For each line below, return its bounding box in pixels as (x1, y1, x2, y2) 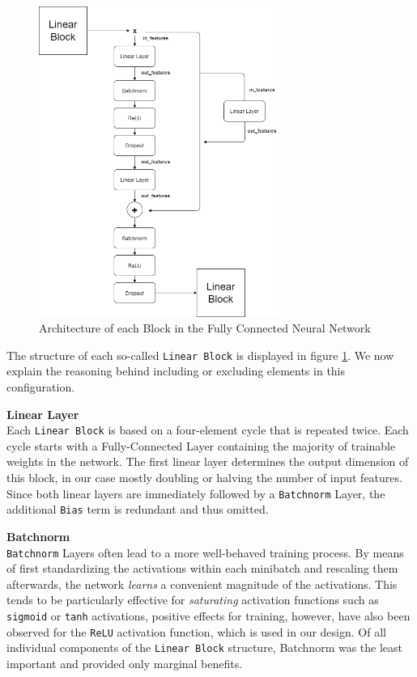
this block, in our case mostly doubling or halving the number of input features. (6, 469, 402, 486)
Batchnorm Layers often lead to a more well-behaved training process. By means (6, 544, 404, 561)
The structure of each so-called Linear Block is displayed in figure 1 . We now (6, 346, 394, 363)
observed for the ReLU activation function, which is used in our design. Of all (6, 623, 386, 640)
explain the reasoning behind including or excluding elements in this (6, 362, 346, 379)
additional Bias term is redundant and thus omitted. (6, 501, 269, 518)
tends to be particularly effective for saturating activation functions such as (6, 591, 379, 608)
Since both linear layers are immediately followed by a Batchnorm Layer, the (6, 484, 385, 501)
